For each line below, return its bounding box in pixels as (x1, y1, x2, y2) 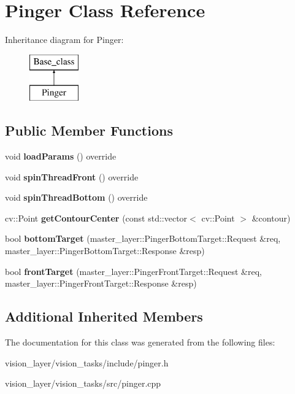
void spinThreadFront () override (5, 170, 139, 183)
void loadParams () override (5, 150, 117, 163)
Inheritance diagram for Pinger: (5, 33, 124, 46)
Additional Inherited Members (5, 307, 203, 326)
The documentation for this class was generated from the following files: (5, 336, 275, 349)
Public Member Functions (5, 121, 173, 140)
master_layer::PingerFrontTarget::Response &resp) (5, 277, 197, 290)
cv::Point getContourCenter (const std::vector (5, 211, 188, 224)
